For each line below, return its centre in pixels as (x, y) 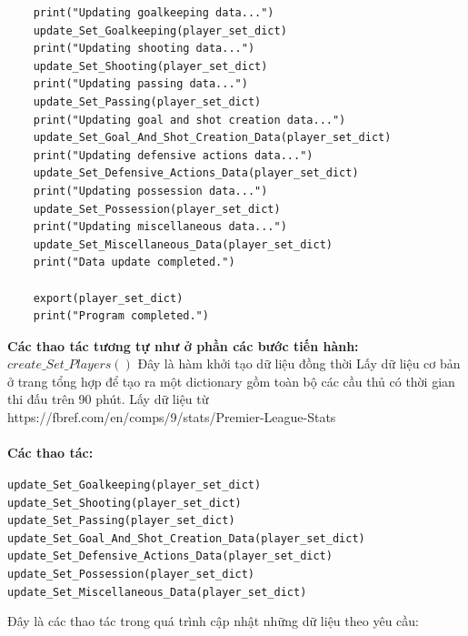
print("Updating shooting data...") (144, 49)
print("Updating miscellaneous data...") (160, 227)
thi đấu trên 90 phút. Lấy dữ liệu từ (108, 399)
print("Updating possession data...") (150, 191)
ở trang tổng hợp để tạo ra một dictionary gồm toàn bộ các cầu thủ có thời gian (231, 381)
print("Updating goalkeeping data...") (154, 13)
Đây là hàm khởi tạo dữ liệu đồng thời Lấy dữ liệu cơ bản (299, 363)
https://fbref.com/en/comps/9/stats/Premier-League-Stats (172, 417)
